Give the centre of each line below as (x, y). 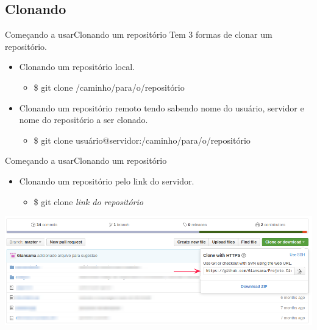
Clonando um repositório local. (77, 67)
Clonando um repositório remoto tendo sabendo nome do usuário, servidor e (162, 107)
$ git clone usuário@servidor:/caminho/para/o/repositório (142, 140)
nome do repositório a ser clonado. (84, 120)
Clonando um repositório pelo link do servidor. (107, 181)
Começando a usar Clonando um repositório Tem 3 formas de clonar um (139, 34)
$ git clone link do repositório (88, 201)
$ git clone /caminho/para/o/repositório (109, 87)
